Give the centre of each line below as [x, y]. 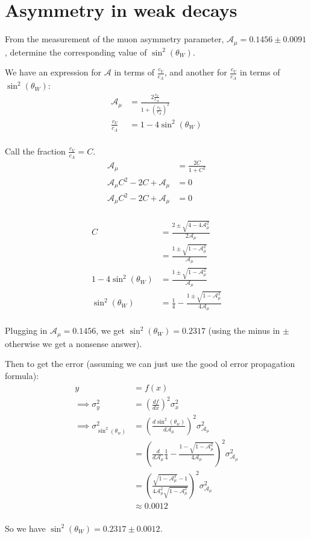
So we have [25, 528]
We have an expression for [53, 72]
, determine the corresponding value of [76, 52]
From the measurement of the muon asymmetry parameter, [115, 39]
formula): [22, 376]
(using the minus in [244, 330]
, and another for [196, 72]
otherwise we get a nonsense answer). [74, 343]
